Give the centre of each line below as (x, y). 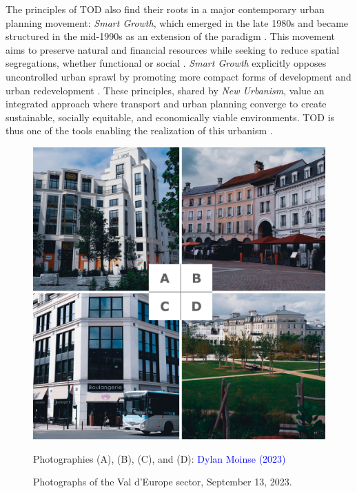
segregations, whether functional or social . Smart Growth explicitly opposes (166, 63)
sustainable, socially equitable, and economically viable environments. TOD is (170, 117)
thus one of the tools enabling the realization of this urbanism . (139, 130)
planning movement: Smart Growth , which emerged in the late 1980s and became (177, 22)
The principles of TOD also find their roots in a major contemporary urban (165, 9)
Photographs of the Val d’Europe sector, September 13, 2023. (163, 482)
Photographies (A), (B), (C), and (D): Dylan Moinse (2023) (160, 458)
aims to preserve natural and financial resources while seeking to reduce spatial (173, 49)
